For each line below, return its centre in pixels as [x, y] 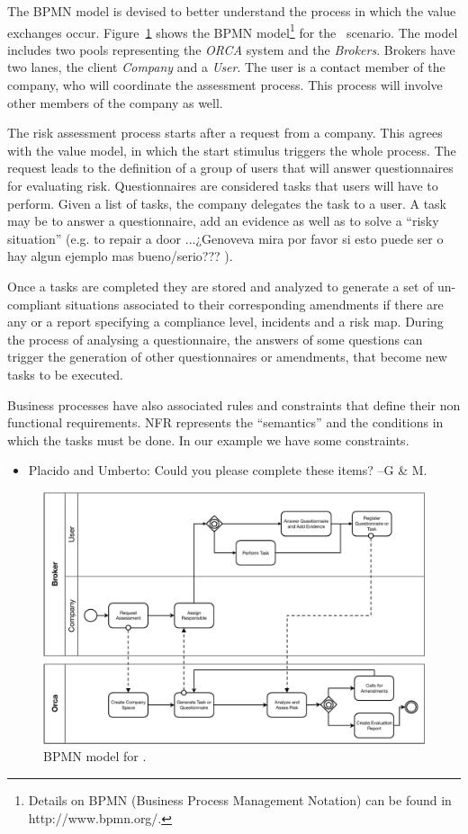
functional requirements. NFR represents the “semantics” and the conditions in [225, 422]
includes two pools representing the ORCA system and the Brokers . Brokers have [231, 49]
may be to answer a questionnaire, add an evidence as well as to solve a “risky [223, 221]
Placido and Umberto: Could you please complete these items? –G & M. [228, 470]
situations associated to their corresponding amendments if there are [254, 304]
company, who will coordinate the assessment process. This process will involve [225, 85]
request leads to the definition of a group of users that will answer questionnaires [230, 168]
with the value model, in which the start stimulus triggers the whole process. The [232, 150]
